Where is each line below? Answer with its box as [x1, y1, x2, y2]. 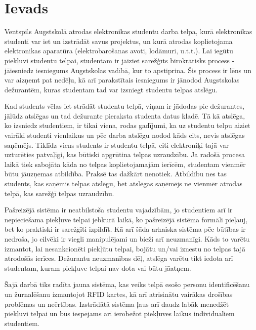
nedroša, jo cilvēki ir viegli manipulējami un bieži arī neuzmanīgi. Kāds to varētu [4, 234, 250, 244]
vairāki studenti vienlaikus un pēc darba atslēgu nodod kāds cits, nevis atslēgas [4, 130, 245, 140]
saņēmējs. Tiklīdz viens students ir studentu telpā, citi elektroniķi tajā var [4, 139, 229, 150]
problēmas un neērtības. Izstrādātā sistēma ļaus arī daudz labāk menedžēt [4, 298, 229, 309]
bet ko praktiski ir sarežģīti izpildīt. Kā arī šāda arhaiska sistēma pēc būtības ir [4, 224, 246, 234]
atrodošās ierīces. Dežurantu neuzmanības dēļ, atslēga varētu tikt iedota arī [4, 253, 233, 263]
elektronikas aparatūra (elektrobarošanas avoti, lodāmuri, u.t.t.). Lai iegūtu [4, 45, 233, 56]
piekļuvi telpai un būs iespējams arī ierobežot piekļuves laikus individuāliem [4, 308, 235, 319]
